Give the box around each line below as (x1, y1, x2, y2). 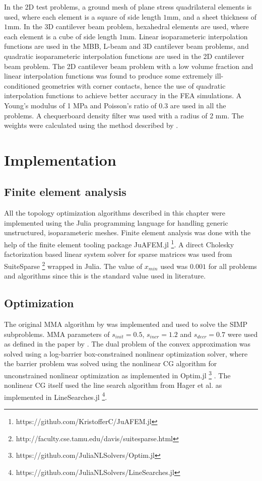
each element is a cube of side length (4, 31, 117, 41)
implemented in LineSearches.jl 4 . (4, 390, 107, 402)
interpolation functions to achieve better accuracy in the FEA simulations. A (4, 90, 242, 101)
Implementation (4, 149, 116, 170)
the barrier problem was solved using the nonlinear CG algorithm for (4, 358, 217, 369)
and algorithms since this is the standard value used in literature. (4, 270, 206, 281)
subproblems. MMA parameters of (4, 328, 110, 339)
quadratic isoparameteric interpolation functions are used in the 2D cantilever (4, 50, 244, 61)
